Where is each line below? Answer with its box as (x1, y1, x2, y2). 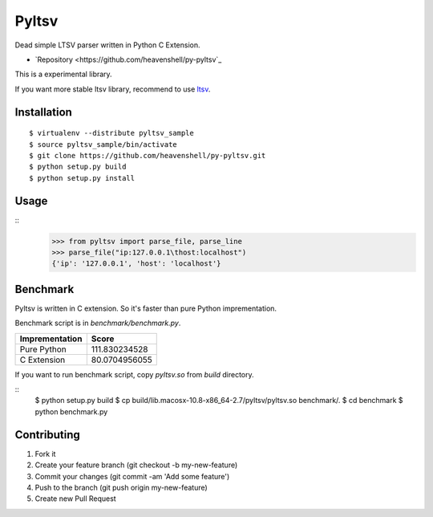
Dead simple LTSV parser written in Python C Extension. (14, 40, 200, 50)
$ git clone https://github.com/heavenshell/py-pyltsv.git (29, 151, 266, 160)
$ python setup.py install (29, 173, 136, 182)
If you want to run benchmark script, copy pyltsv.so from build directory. (14, 369, 254, 379)
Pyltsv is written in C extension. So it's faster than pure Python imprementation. (14, 303, 277, 313)
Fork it (34, 449, 56, 458)
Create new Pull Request (34, 494, 116, 503)
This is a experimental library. (14, 69, 112, 79)
